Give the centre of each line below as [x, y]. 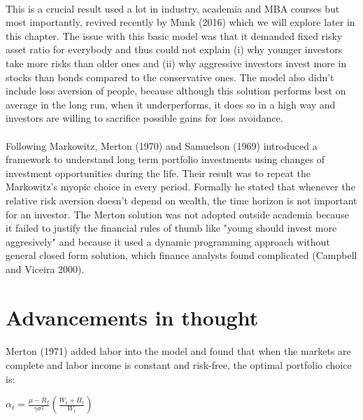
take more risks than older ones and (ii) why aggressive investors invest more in [176, 63]
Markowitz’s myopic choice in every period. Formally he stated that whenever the [180, 187]
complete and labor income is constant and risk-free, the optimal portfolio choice [179, 365]
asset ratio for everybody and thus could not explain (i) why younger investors [174, 49]
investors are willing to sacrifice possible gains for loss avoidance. [144, 118]
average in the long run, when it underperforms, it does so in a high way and [171, 104]
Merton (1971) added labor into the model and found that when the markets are [178, 351]
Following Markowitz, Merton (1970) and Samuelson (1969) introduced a [162, 145]
